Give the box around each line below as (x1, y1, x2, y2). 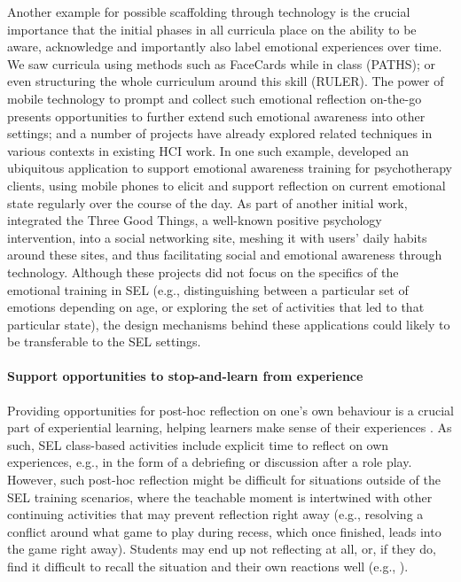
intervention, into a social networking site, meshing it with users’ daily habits (7, 228, 427, 246)
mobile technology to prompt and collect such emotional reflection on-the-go (7, 89, 422, 107)
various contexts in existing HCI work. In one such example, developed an (7, 141, 410, 159)
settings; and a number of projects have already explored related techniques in (7, 124, 433, 143)
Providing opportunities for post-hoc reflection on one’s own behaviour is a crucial (7, 400, 455, 419)
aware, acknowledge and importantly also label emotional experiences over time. (7, 37, 442, 56)
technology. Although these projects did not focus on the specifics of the (7, 262, 399, 281)
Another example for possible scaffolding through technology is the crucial (7, 3, 410, 20)
